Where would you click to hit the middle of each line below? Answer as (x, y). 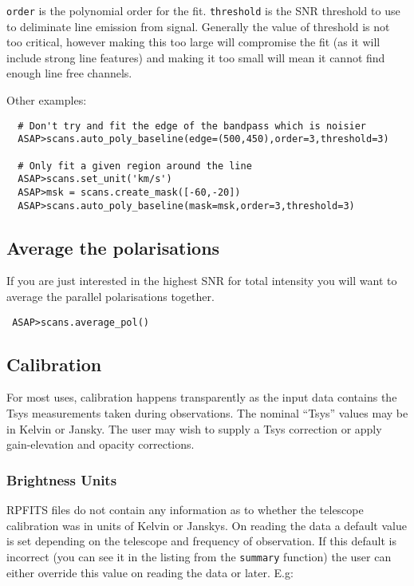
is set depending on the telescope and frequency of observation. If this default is (201, 541)
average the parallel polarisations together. (110, 297)
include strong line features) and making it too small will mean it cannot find (196, 57)
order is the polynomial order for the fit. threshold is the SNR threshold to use (203, 10)
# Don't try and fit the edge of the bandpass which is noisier (192, 126)
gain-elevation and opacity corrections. (101, 444)
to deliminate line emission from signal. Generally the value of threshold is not (198, 26)
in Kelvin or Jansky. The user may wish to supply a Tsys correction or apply (194, 428)
